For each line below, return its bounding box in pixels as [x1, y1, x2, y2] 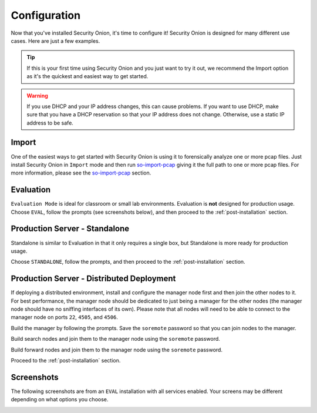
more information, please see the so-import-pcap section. [11, 169, 151, 176]
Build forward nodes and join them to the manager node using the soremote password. [11, 346, 223, 353]
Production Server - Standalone [11, 224, 130, 234]
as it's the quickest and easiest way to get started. [26, 73, 149, 80]
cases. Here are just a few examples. [11, 37, 100, 44]
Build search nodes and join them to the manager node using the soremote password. [11, 335, 220, 343]
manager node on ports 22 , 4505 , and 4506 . [11, 314, 119, 321]
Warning [26, 92, 48, 99]
